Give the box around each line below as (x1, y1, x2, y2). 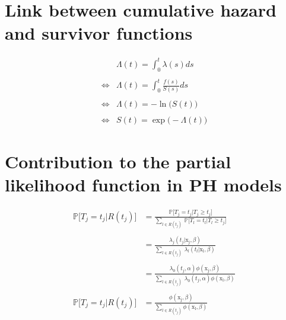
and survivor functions (5, 21, 193, 45)
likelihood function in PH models (5, 172, 282, 197)
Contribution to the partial (5, 149, 231, 173)
